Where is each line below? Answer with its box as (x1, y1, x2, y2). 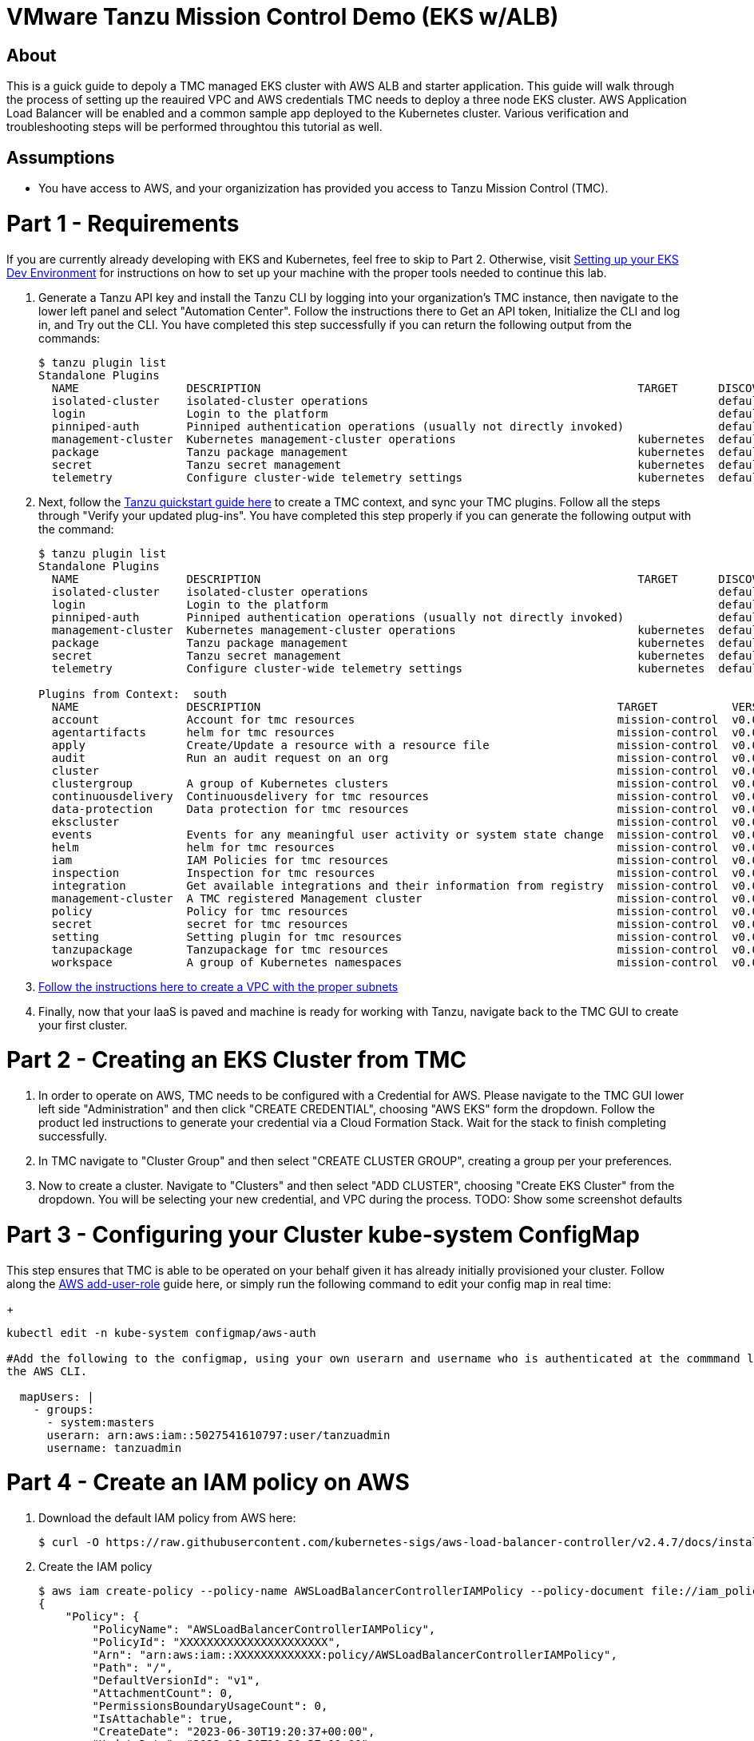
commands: (38, 331, 101, 345)
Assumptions (6, 147, 115, 168)
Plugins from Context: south (38, 687, 228, 700)
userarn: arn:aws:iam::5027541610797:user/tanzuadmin (46, 1428, 391, 1442)
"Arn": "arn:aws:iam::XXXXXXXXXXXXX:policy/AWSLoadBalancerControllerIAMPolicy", (92, 1648, 617, 1662)
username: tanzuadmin (46, 1441, 182, 1454)
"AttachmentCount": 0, (92, 1687, 234, 1700)
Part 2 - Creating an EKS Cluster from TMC (6, 1046, 467, 1074)
